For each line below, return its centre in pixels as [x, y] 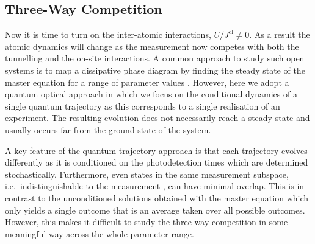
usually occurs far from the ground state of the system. [108, 129]
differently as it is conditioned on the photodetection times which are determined [157, 162]
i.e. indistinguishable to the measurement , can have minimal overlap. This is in [155, 186]
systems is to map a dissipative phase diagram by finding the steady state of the [155, 70]
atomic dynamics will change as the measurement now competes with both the [152, 46]
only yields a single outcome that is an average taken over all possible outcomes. [155, 210]
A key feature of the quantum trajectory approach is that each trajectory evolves [156, 150]
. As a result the [280, 34]
